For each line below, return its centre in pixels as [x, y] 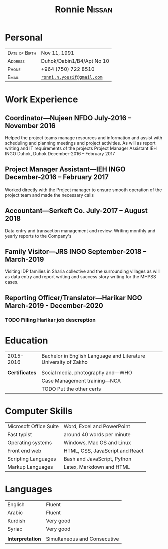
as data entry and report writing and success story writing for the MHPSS [81, 277]
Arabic [15, 512]
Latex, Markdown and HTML [97, 467]
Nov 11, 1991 [58, 53]
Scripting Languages [32, 459]
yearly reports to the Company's [38, 236]
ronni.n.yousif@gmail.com [72, 77]
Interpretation [24, 539]
